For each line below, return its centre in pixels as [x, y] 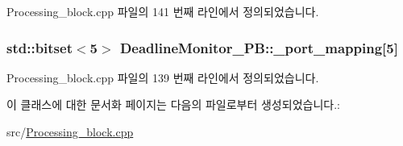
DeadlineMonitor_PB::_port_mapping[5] [259, 47]
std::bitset [39, 47]
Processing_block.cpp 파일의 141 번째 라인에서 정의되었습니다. [163, 11]
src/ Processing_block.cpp [70, 131]
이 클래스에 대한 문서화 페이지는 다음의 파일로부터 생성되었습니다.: [173, 104]
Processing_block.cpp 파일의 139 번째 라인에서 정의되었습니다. [163, 77]
